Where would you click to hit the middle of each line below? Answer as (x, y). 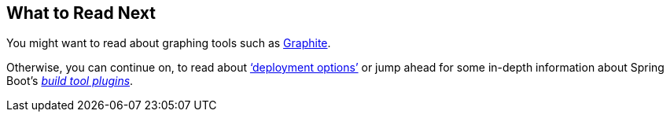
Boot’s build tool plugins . (70, 81)
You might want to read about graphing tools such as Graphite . (169, 43)
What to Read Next (81, 13)
